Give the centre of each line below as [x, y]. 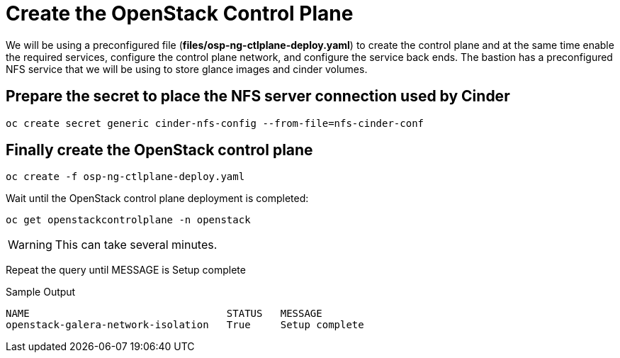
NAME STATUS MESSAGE [164, 314]
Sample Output [41, 292]
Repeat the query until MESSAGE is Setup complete [126, 270]
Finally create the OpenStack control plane [159, 150]
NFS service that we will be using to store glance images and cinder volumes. [187, 69]
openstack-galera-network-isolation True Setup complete [185, 325]
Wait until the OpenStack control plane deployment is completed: [157, 198]
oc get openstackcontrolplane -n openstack [128, 220]
